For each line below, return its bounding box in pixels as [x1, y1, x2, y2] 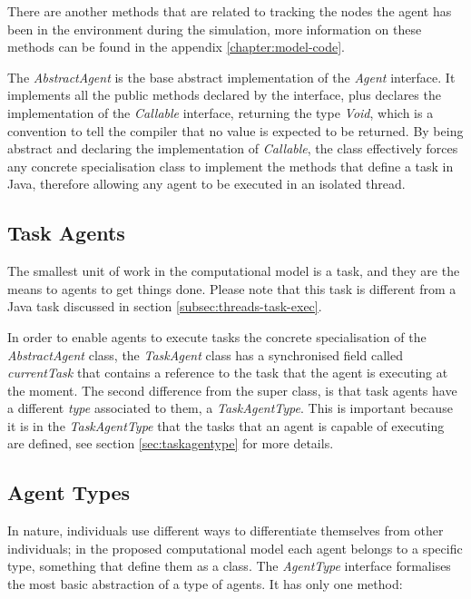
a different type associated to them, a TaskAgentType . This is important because [7, 398, 453, 417]
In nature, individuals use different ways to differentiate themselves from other [7, 521, 444, 540]
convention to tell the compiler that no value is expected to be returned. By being [7, 121, 464, 140]
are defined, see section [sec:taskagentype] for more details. [7, 434, 334, 453]
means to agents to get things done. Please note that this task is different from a [7, 279, 456, 298]
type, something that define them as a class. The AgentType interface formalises [7, 556, 451, 575]
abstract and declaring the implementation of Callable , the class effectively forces [7, 139, 458, 158]
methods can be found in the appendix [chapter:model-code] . [7, 37, 345, 56]
